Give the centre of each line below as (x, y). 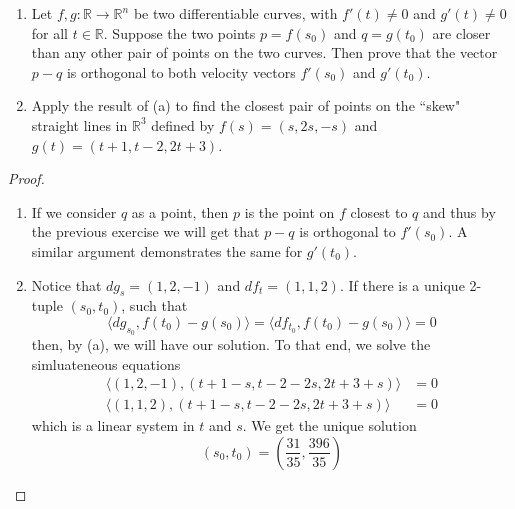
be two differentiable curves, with (235, 13)
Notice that (66, 284)
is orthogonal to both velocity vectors (181, 71)
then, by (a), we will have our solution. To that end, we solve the (231, 344)
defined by (183, 124)
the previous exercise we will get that (145, 231)
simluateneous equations (106, 363)
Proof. (26, 178)
